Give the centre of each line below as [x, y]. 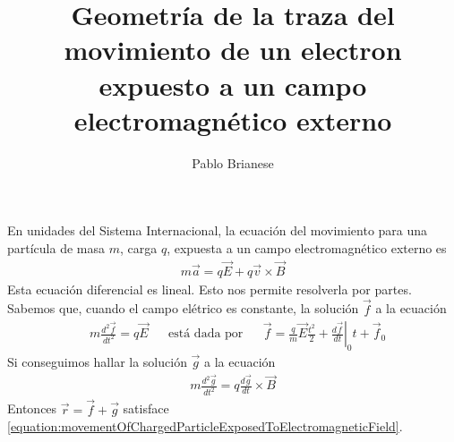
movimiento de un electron [233, 50]
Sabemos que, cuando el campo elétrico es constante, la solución [183, 308]
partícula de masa [56, 247]
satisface [146, 408]
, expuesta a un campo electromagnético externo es [307, 247]
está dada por [206, 334]
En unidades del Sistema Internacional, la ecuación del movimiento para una [218, 230]
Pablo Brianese [233, 162]
